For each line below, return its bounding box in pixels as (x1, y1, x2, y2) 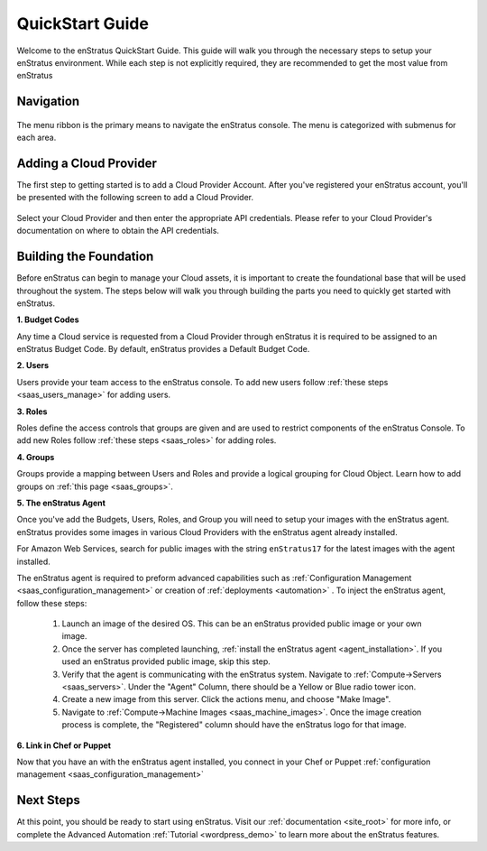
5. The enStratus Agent (16, 497, 106, 508)
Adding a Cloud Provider (16, 155, 157, 171)
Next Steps (16, 792, 80, 808)
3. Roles (16, 406, 48, 417)
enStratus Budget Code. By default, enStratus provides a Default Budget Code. (16, 344, 310, 355)
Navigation (16, 94, 80, 109)
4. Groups (16, 451, 55, 462)
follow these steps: (16, 597, 87, 608)
